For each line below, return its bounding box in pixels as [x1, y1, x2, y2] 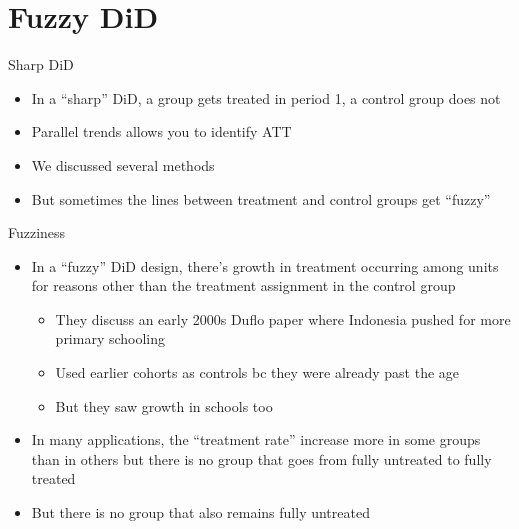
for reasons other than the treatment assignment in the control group [31, 275, 456, 296]
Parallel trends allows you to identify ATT [31, 121, 292, 142]
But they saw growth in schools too [55, 395, 273, 416]
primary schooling [55, 328, 166, 349]
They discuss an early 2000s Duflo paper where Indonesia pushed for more [55, 308, 511, 329]
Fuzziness [8, 222, 66, 243]
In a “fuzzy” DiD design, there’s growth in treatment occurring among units [31, 255, 499, 276]
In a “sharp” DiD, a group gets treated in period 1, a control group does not [31, 87, 501, 108]
